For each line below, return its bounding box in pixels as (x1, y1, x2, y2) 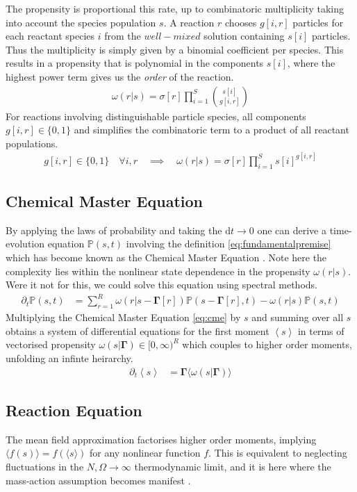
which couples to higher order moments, (182, 337, 352, 352)
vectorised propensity (6, 337, 96, 352)
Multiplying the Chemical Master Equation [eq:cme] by (6, 310, 241, 325)
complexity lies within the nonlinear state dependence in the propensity (6, 263, 310, 278)
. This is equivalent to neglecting (208, 445, 347, 460)
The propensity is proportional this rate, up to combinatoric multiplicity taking (6, 1, 344, 15)
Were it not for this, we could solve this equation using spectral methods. (6, 277, 317, 292)
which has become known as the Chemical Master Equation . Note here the (6, 250, 327, 265)
